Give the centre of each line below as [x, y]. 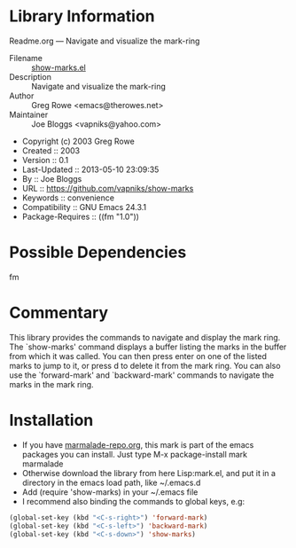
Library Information [82, 16]
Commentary [59, 313]
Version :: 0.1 [45, 160]
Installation [51, 420]
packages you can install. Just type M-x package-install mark [135, 454]
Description [30, 76]
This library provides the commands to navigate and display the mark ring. [145, 337]
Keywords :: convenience [68, 198]
